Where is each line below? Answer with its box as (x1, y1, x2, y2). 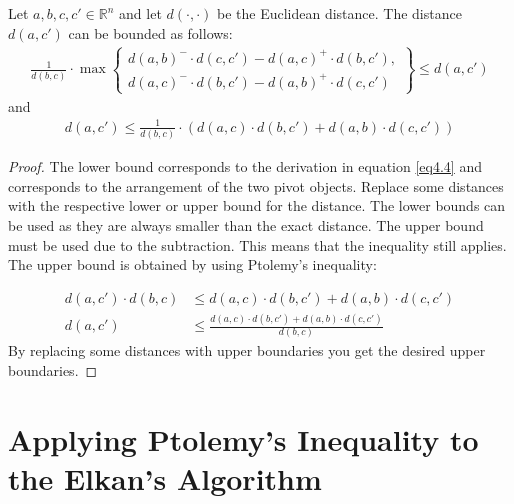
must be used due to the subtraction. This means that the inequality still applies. (8, 234, 507, 255)
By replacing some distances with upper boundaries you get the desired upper (8, 340, 486, 361)
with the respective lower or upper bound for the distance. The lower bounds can (8, 195, 506, 216)
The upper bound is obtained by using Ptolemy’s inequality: (8, 254, 377, 275)
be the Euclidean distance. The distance (216, 3, 462, 23)
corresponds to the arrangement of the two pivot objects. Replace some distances (8, 175, 504, 196)
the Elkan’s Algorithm (8, 458, 322, 499)
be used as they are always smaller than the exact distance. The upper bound (8, 215, 484, 236)
